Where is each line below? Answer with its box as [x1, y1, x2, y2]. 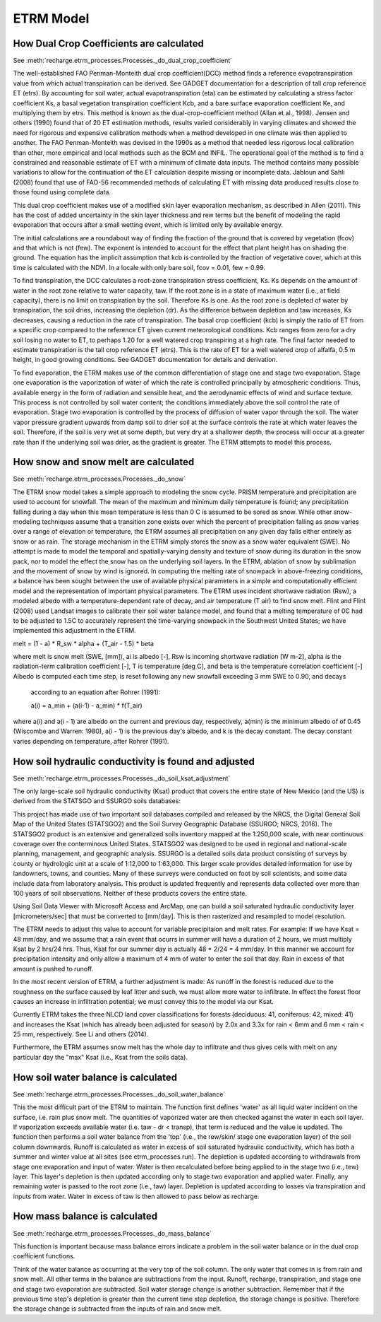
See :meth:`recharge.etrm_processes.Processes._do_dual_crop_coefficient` [13, 57, 233, 65]
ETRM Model [13, 11, 90, 26]
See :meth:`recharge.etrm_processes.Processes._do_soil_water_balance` [13, 1089, 226, 1099]
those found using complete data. [13, 188, 111, 197]
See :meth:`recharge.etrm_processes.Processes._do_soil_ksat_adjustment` [13, 774, 231, 783]
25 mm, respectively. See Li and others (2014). [13, 1030, 149, 1039]
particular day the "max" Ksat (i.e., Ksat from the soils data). [13, 1053, 188, 1061]
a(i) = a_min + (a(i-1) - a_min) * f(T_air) [30, 701, 143, 710]
